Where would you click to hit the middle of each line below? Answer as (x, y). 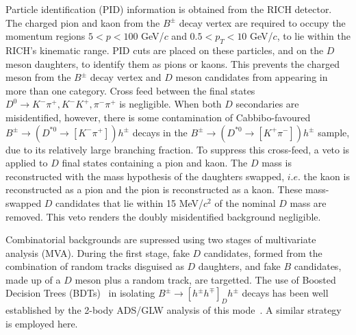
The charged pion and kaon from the (83, 22)
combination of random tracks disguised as (95, 266)
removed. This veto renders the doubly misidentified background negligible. (163, 216)
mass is (277, 163)
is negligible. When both (170, 104)
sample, (334, 132)
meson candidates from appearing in (252, 77)
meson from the (38, 77)
